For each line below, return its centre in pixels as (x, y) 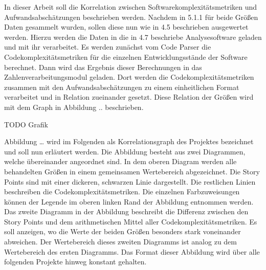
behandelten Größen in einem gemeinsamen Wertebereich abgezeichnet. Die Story (132, 171)
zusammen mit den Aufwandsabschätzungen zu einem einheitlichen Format (122, 87)
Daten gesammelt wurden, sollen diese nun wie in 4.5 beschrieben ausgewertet (126, 27)
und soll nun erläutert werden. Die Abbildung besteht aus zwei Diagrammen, (125, 151)
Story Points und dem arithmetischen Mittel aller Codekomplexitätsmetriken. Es (131, 221)
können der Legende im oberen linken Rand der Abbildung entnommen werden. (129, 201)
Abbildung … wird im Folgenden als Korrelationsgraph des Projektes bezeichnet (129, 141)
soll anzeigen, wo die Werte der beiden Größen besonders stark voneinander (123, 231)
